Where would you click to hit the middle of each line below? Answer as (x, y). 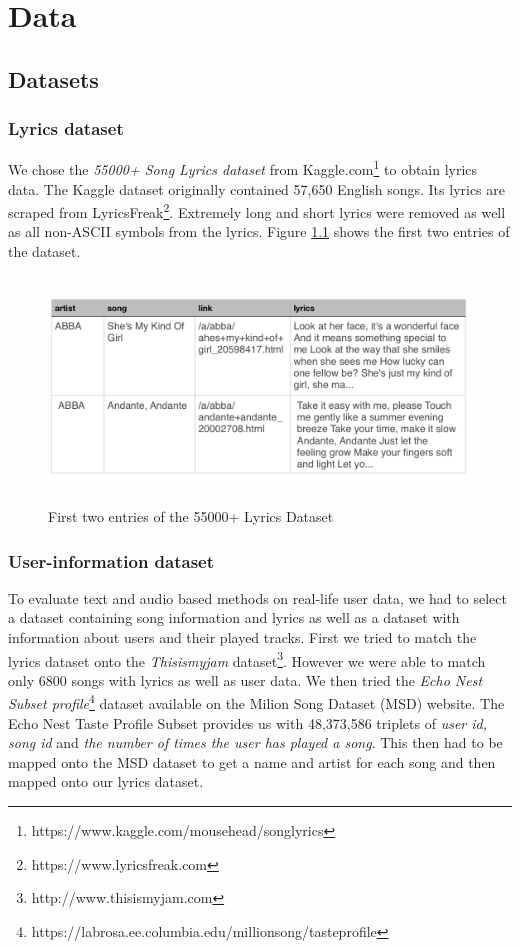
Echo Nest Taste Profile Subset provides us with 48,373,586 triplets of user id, (247, 722)
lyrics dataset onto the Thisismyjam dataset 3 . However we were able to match (247, 659)
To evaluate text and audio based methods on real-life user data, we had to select (257, 597)
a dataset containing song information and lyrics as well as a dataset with (234, 617)
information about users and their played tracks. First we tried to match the (242, 637)
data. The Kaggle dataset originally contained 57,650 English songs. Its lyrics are (256, 188)
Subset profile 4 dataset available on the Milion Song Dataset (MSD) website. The (256, 702)
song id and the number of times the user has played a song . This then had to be (255, 742)
